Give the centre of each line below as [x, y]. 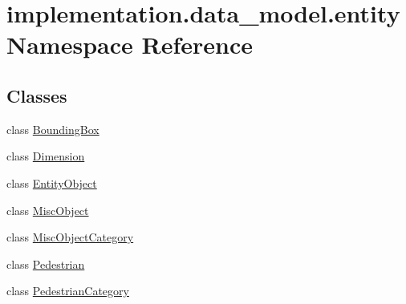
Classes [37, 95]
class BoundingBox [53, 129]
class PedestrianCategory [68, 291]
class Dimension [46, 156]
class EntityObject [52, 182]
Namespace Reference [130, 45]
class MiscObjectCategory [70, 237]
